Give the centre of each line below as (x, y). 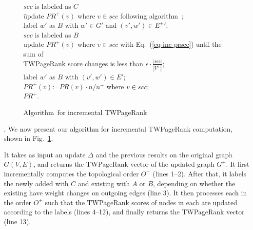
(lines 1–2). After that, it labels (200, 173)
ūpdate (34, 15)
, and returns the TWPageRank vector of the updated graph (124, 164)
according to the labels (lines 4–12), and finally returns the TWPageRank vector (124, 212)
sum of (33, 53)
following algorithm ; (152, 15)
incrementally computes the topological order (71, 173)
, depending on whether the (194, 183)
